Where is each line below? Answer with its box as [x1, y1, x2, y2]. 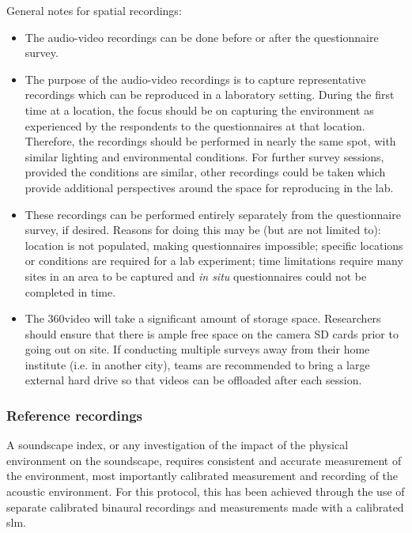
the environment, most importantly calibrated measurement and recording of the [6, 467, 399, 484]
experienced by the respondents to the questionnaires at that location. [25, 117, 365, 134]
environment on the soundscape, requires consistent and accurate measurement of [6, 452, 402, 468]
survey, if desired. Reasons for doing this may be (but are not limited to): [25, 221, 381, 238]
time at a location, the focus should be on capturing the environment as [25, 101, 374, 118]
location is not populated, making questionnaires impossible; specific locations [25, 236, 403, 253]
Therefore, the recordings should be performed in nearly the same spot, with [25, 133, 396, 149]
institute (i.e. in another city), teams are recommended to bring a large [25, 356, 370, 372]
